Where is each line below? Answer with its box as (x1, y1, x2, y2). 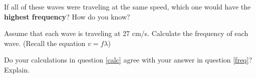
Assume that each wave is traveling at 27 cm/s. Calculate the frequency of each (4, 28, 248, 38)
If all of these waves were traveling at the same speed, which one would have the (4, 1, 251, 11)
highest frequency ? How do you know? (4, 11, 130, 21)
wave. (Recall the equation (4, 37, 86, 48)
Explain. (4, 64, 30, 74)
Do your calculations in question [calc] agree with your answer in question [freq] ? (4, 54, 252, 65)
